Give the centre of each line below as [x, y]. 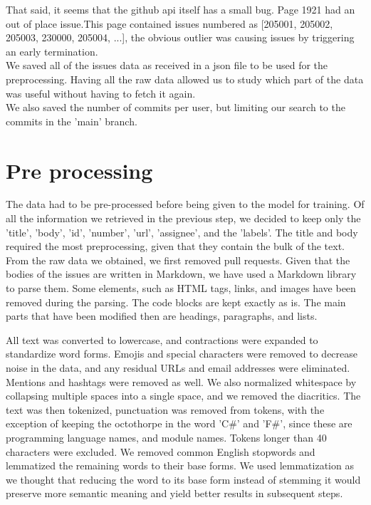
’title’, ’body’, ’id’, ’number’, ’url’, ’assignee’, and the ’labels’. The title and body [182, 232]
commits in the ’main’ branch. [72, 121]
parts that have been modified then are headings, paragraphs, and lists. [162, 316]
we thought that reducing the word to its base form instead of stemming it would [183, 479]
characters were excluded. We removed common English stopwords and [161, 451]
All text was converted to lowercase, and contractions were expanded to [162, 339]
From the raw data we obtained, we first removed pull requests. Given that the [178, 260]
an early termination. [52, 51]
